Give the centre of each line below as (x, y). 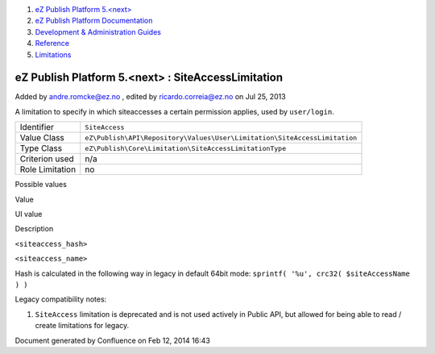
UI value (29, 214)
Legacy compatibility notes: (61, 299)
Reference (52, 44)
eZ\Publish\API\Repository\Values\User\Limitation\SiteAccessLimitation (221, 137)
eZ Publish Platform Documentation (94, 21)
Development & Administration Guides (98, 31)
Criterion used (47, 159)
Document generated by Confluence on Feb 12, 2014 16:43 (113, 340)
